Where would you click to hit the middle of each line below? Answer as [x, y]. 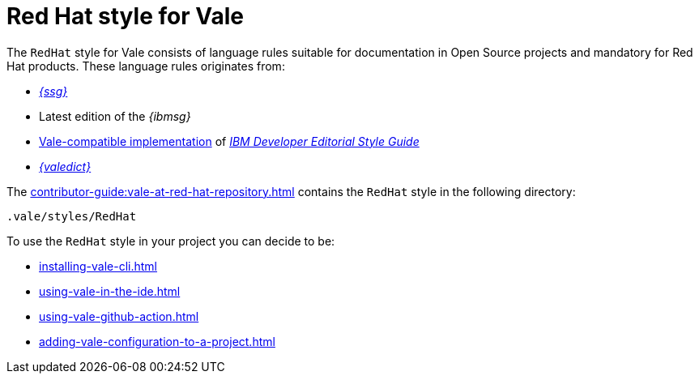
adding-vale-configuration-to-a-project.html [157, 341]
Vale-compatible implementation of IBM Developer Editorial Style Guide [229, 141]
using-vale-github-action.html [119, 316]
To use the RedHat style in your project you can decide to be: [171, 241]
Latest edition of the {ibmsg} [115, 116]
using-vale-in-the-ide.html [110, 291]
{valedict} [65, 166]
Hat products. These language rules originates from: [146, 66]
